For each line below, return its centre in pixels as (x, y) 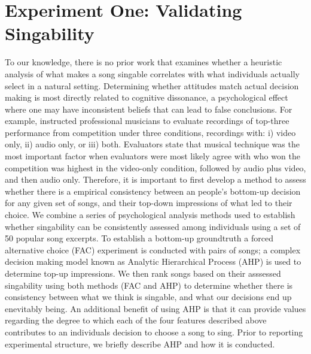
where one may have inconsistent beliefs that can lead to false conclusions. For (149, 109)
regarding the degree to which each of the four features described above (136, 320)
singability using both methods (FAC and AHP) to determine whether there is (149, 285)
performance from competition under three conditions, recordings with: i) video (150, 132)
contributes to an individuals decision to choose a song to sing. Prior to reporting (154, 332)
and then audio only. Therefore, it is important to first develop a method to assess (155, 179)
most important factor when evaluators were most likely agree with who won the (153, 156)
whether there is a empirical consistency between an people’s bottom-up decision (153, 191)
